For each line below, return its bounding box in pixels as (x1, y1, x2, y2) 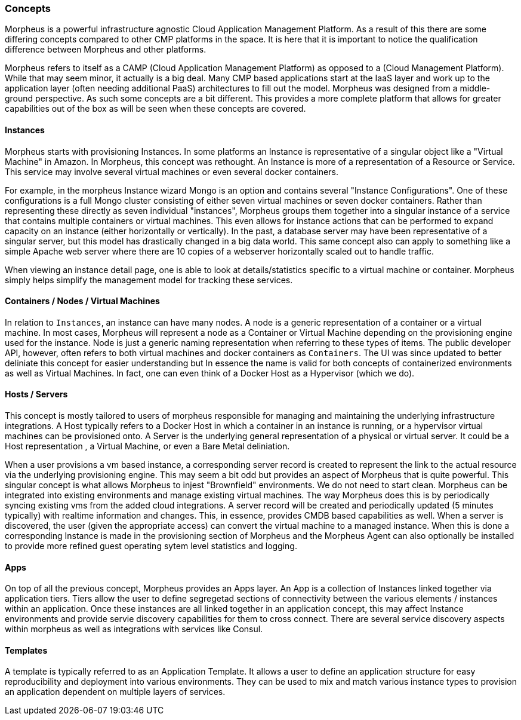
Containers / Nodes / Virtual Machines (5, 296, 160, 307)
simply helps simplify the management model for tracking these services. (5, 274, 293, 285)
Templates (5, 645, 48, 655)
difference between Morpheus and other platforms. (5, 44, 206, 55)
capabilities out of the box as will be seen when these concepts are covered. (5, 103, 306, 114)
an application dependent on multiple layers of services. (5, 687, 226, 697)
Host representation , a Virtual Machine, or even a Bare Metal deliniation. (5, 441, 290, 452)
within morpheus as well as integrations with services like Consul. (5, 624, 263, 635)
